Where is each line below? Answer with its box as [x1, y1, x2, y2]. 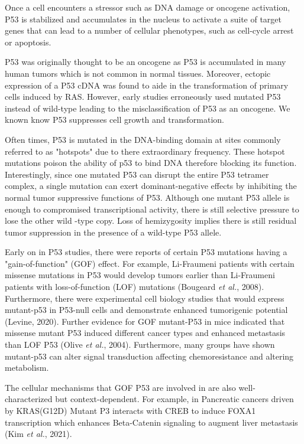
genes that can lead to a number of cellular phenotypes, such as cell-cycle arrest [5, 24, 294, 37]
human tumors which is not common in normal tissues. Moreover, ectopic [5, 67, 271, 79]
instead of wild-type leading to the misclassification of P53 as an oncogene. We [5, 102, 290, 114]
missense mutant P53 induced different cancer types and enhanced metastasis [5, 327, 286, 339]
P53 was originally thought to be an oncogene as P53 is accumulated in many [5, 56, 286, 68]
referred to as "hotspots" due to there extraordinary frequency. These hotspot [5, 145, 285, 157]
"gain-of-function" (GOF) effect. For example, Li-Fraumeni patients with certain [5, 257, 295, 269]
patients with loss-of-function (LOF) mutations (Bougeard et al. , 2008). [5, 280, 264, 293]
